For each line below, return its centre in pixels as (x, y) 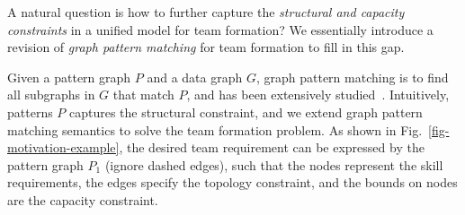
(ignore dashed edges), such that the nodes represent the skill (274, 164)
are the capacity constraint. (83, 199)
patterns (30, 112)
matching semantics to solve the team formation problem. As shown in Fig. (215, 129)
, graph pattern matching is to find (352, 77)
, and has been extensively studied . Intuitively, (318, 95)
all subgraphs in (51, 95)
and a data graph (195, 77)
